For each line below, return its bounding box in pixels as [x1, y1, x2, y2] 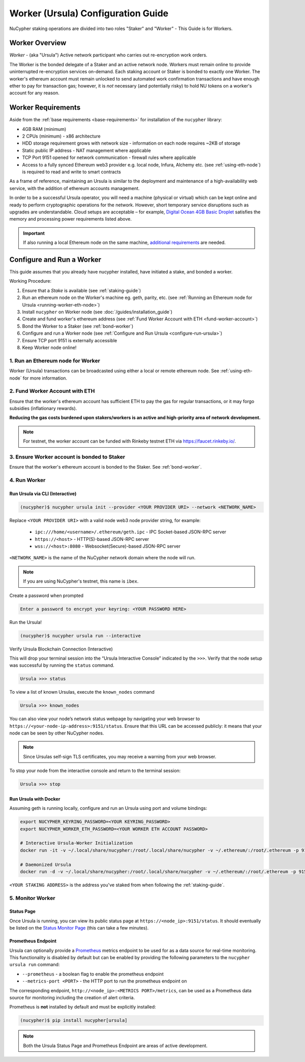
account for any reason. [9, 90, 59, 96]
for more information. [22, 375, 68, 381]
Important [23, 230, 45, 236]
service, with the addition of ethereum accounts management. [9, 185, 140, 191]
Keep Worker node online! [22, 344, 77, 350]
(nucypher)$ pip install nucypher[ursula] [20, 1018, 128, 1023]
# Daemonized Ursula [20, 861, 71, 867]
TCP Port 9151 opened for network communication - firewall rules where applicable [22, 154, 196, 160]
